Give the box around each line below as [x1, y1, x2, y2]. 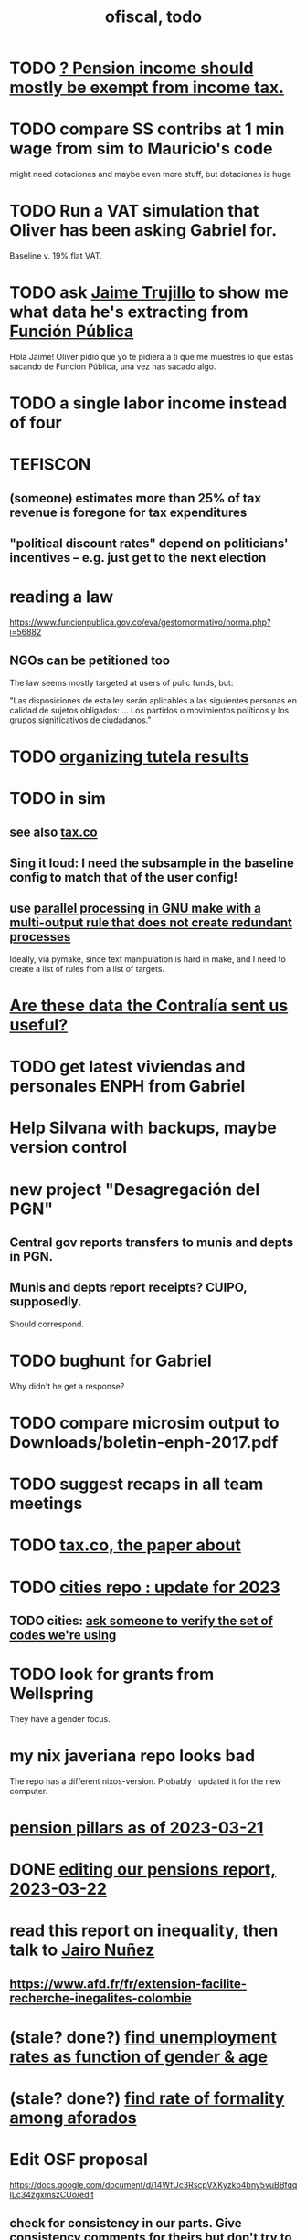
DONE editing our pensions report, [9, 1859, 277, 1880]
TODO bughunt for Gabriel [9, 1350, 212, 1371]
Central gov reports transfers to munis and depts [9, 1235, 294, 1251]
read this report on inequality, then [9, 1920, 279, 1941]
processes [9, 929, 71, 945]
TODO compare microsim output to [9, 1412, 280, 1433]
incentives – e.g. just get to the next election [9, 550, 267, 565]
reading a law [9, 586, 114, 608]
